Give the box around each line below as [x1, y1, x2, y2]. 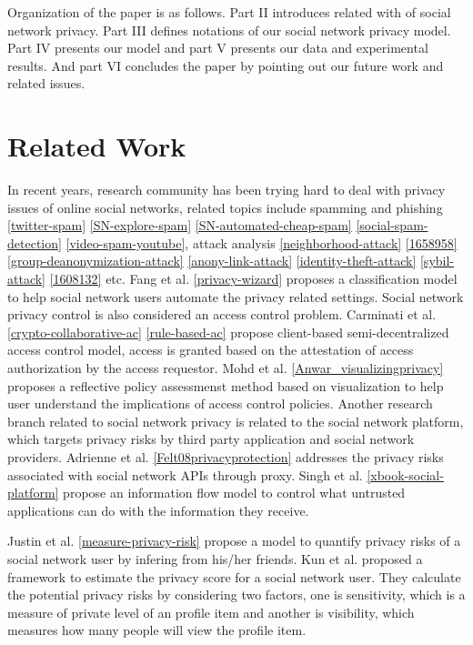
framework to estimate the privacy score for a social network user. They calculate [7, 567, 461, 586]
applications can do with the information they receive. [7, 500, 309, 519]
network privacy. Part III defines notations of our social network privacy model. [7, 20, 451, 39]
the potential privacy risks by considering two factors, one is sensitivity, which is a [7, 585, 466, 604]
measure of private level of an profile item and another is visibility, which [7, 602, 415, 621]
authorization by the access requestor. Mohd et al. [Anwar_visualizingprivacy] [7, 358, 444, 378]
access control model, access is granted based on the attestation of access [7, 340, 414, 359]
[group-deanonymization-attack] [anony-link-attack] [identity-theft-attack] [7, 251, 417, 270]
